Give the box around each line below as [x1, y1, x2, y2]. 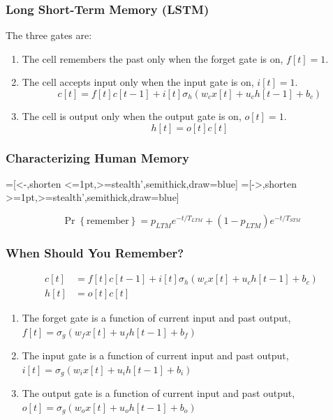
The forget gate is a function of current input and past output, [22, 310, 291, 325]
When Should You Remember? [6, 243, 184, 261]
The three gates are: [6, 28, 92, 43]
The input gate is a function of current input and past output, [22, 348, 289, 363]
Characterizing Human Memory [6, 149, 190, 166]
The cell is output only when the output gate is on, [22, 109, 242, 123]
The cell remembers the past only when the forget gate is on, [22, 51, 283, 66]
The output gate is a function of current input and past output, [22, 386, 295, 400]
